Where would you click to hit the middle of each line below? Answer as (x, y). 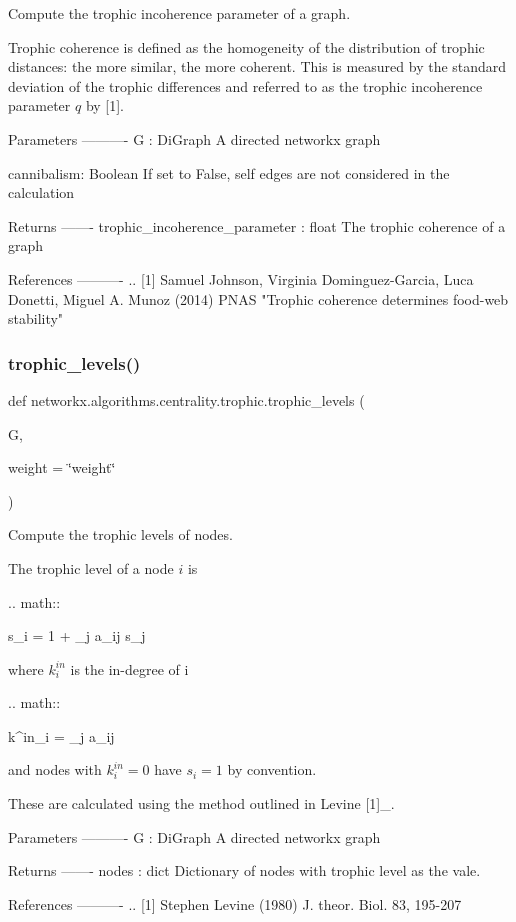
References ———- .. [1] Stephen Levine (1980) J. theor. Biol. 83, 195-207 (235, 903)
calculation (41, 192)
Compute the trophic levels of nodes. (120, 534)
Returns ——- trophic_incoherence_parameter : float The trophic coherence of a (257, 225)
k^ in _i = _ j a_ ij (61, 735)
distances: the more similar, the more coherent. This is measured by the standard (257, 66)
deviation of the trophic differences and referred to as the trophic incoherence (245, 85)
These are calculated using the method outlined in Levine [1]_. (201, 803)
